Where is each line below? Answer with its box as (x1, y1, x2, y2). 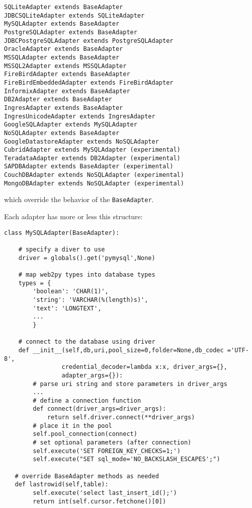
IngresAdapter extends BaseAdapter (4, 104, 123, 111)
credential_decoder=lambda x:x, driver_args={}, (61, 363, 227, 371)
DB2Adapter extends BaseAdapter (4, 96, 112, 103)
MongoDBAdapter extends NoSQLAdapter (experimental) (4, 179, 184, 187)
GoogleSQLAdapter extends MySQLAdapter (4, 121, 137, 129)
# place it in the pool (33, 422, 112, 429)
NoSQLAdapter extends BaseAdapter (4, 129, 120, 137)
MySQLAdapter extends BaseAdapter (4, 20, 120, 28)
